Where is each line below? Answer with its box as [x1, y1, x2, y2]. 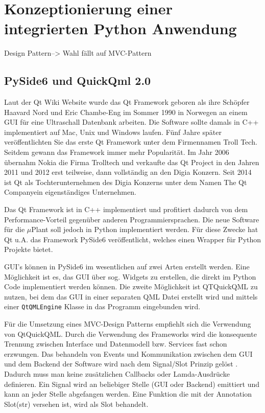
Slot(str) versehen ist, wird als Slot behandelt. [4, 398, 149, 409]
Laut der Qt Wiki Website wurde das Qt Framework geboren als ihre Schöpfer [4, 97, 250, 107]
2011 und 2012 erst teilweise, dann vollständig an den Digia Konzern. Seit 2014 [4, 167, 252, 177]
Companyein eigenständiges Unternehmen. [4, 187, 136, 197]
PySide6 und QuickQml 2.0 [4, 73, 151, 88]
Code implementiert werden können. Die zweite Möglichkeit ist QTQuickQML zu [4, 281, 258, 292]
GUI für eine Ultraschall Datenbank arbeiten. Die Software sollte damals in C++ [4, 117, 259, 127]
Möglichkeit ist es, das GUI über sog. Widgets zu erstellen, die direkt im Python [4, 271, 256, 282]
